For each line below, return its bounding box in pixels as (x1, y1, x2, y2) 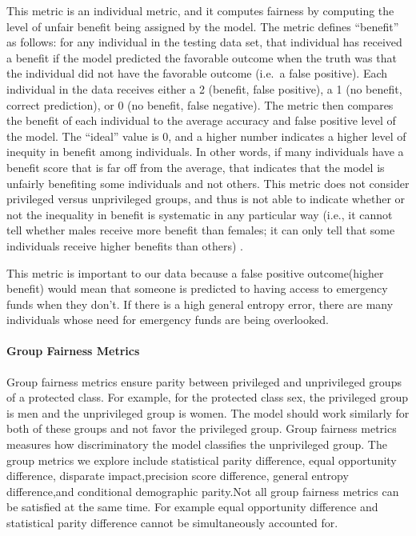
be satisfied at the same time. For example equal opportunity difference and (6, 498, 378, 515)
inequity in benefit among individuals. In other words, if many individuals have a (6, 143, 404, 160)
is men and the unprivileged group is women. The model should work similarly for (6, 404, 410, 421)
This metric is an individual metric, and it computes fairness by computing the (6, 2, 394, 18)
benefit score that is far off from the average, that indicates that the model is (6, 158, 385, 175)
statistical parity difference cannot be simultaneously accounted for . (6, 514, 338, 531)
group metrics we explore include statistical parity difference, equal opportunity (6, 451, 397, 468)
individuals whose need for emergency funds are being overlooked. (6, 311, 329, 328)
